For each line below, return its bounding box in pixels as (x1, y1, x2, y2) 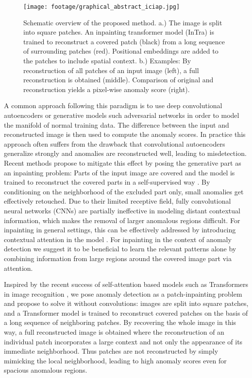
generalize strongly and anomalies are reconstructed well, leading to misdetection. (4, 148, 247, 158)
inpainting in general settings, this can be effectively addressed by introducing (4, 225, 236, 235)
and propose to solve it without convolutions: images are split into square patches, (4, 298, 249, 308)
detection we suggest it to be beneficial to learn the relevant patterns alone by (4, 244, 236, 254)
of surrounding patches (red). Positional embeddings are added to (23, 46, 218, 56)
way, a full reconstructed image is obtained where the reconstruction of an (4, 327, 224, 337)
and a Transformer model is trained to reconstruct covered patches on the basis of (4, 307, 248, 318)
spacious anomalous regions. (4, 365, 87, 375)
